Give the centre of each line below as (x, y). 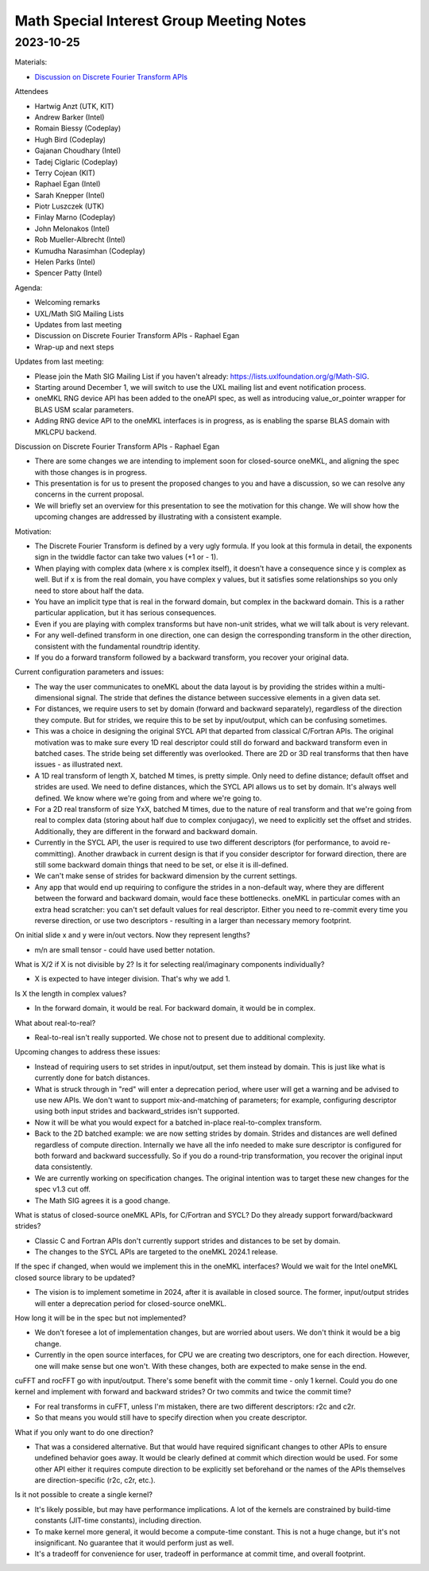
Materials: (31, 62)
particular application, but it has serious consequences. (126, 613)
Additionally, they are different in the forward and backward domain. (146, 831)
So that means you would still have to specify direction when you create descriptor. (171, 1417)
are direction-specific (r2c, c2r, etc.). (95, 1480)
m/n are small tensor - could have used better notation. (125, 949)
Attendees (32, 92)
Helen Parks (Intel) (65, 262)
